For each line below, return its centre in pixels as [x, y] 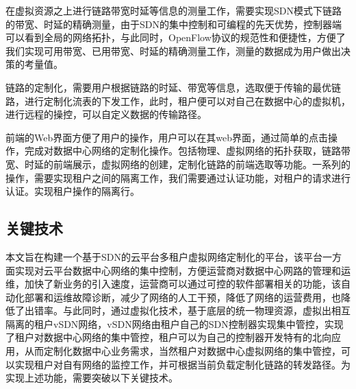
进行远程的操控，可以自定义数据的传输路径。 [106, 114]
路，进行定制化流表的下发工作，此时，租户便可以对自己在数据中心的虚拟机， [178, 101]
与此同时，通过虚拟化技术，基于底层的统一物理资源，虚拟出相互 [206, 310]
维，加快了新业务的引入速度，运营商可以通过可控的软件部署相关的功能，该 [173, 284]
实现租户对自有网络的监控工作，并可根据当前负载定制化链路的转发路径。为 [182, 364]
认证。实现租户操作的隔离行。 [73, 191]
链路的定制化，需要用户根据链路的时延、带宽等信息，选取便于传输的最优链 [173, 87]
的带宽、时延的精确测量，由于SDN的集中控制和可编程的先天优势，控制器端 [174, 24]
